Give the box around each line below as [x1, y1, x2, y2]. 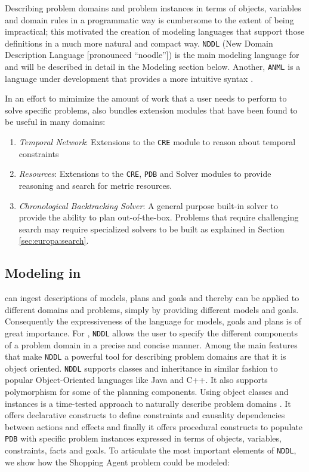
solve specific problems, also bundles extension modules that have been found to [5, 103, 298, 116]
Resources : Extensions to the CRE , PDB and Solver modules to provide [18, 167, 271, 180]
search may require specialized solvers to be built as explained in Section [18, 222, 285, 235]
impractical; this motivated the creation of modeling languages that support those [5, 25, 305, 38]
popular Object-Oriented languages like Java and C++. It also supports [5, 373, 268, 386]
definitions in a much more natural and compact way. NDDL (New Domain [5, 36, 273, 49]
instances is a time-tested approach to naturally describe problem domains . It [5, 397, 291, 409]
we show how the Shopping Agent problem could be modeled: [5, 455, 230, 468]
